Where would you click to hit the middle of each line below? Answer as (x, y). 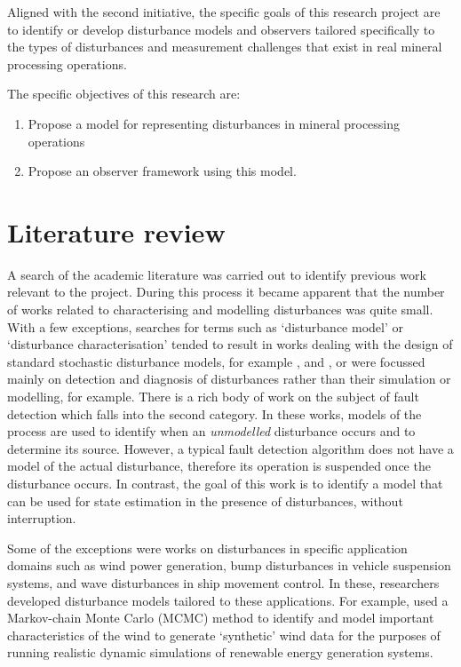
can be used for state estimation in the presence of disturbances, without (205, 500)
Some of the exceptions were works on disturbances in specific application (207, 548)
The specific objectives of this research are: (124, 94)
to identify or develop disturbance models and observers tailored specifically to (221, 29)
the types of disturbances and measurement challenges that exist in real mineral (225, 47)
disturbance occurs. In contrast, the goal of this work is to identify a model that (225, 483)
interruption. (42, 518)
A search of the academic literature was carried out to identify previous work (217, 274)
